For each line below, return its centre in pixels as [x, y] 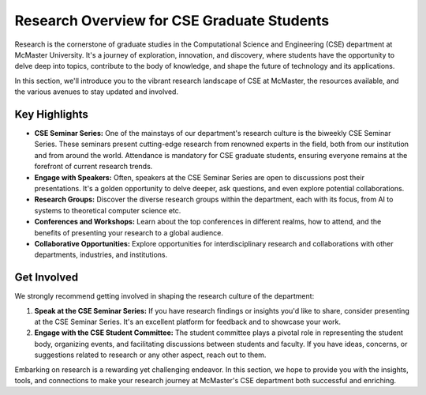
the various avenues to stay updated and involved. [97, 92]
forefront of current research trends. [93, 167]
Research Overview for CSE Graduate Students [172, 21]
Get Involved [47, 278]
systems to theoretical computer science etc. [108, 210]
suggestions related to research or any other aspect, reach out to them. [150, 355]
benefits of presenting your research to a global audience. [129, 232]
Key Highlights [51, 114]
